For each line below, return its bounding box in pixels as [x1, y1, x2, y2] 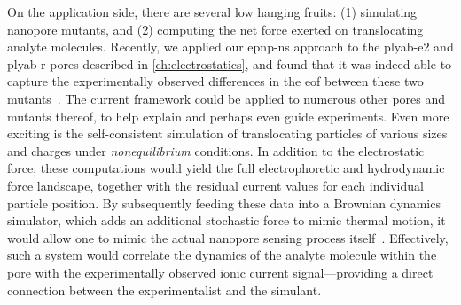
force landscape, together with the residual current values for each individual [7, 176, 424, 194]
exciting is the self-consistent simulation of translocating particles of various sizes [7, 124, 448, 143]
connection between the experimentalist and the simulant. [7, 280, 322, 299]
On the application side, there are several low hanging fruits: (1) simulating [7, 3, 418, 20]
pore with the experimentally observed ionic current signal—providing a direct [7, 262, 434, 281]
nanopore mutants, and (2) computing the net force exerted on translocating [7, 20, 424, 38]
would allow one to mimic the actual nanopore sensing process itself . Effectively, [7, 228, 449, 246]
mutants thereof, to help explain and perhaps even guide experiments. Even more [7, 106, 449, 125]
